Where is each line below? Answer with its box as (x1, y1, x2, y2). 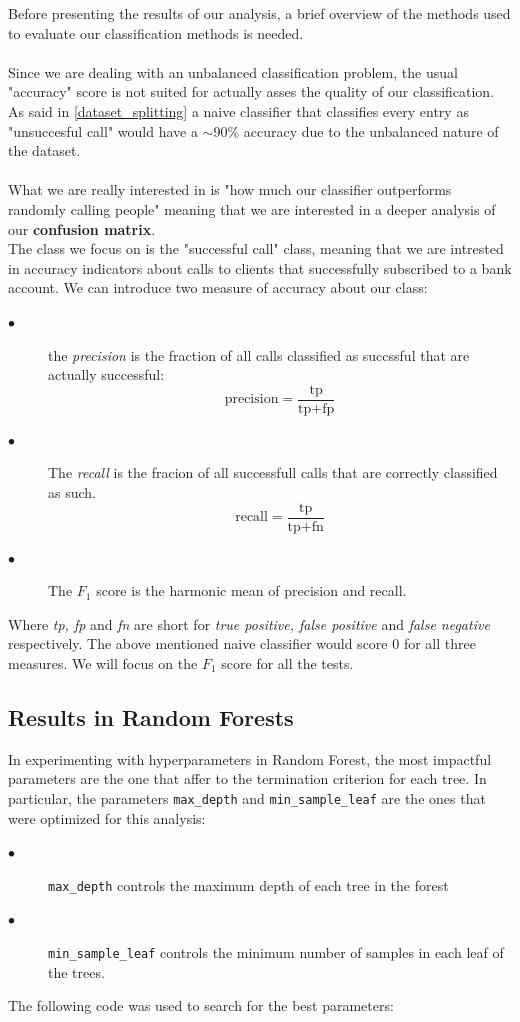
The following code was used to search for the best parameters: (8, 995, 394, 1016)
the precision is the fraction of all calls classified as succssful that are (48, 344, 470, 365)
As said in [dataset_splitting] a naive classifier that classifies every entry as (8, 100, 469, 121)
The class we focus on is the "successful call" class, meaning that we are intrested (8, 238, 504, 259)
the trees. (48, 961, 105, 982)
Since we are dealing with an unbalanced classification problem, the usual (8, 61, 458, 82)
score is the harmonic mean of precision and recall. (96, 580, 407, 601)
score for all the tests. (221, 652, 354, 673)
